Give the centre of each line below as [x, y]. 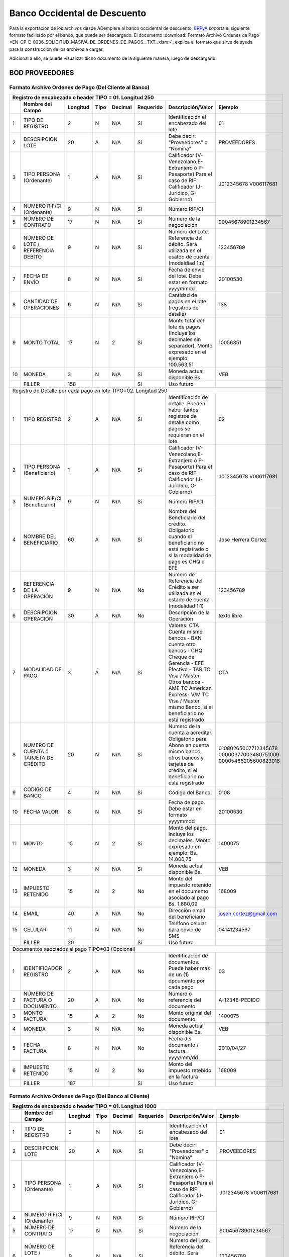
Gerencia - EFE [186, 663]
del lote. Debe [185, 276]
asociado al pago [189, 897]
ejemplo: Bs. [183, 853]
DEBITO [33, 257]
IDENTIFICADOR [43, 968]
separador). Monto [190, 346]
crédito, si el [183, 770]
